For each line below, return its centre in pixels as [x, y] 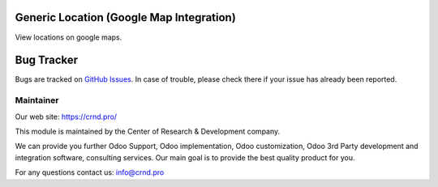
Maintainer [37, 100]
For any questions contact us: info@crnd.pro [90, 172]
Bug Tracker [47, 60]
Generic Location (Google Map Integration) [126, 17]
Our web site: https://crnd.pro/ [66, 117]
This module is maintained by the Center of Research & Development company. [148, 131]
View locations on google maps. [69, 37]
